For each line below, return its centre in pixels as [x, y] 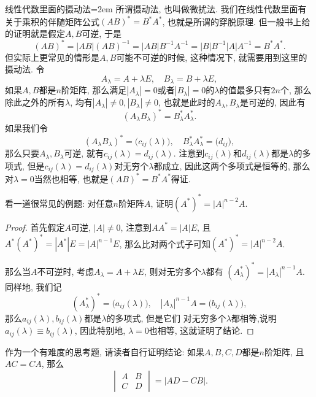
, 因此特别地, [100, 330]
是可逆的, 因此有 [272, 102]
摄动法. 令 [25, 69]
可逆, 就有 [84, 153]
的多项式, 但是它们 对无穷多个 [166, 318]
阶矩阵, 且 [284, 351]
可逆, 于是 [102, 33]
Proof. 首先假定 [35, 227]
